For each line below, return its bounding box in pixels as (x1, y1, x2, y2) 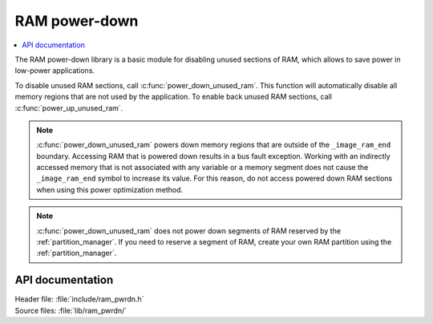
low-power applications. (14, 66, 95, 75)
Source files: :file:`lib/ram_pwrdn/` (14, 306, 127, 315)
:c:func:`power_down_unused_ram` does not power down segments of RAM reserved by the (36, 225, 341, 236)
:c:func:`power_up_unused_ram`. (14, 103, 123, 112)
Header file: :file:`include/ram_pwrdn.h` (14, 294, 144, 304)
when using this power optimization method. (36, 184, 184, 194)
